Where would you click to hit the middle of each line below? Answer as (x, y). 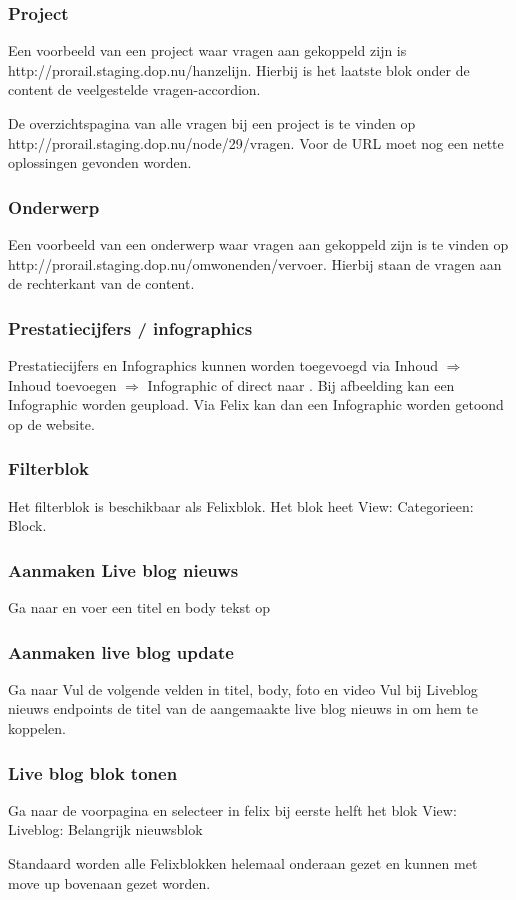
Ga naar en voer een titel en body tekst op (139, 607)
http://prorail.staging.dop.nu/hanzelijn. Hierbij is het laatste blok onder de (239, 69)
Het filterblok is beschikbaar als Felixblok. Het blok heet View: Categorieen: (241, 505)
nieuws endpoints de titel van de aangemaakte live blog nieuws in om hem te (243, 708)
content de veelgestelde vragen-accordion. (134, 89)
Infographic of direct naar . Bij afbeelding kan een (301, 384)
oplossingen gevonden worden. (100, 162)
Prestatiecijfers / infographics (130, 327)
